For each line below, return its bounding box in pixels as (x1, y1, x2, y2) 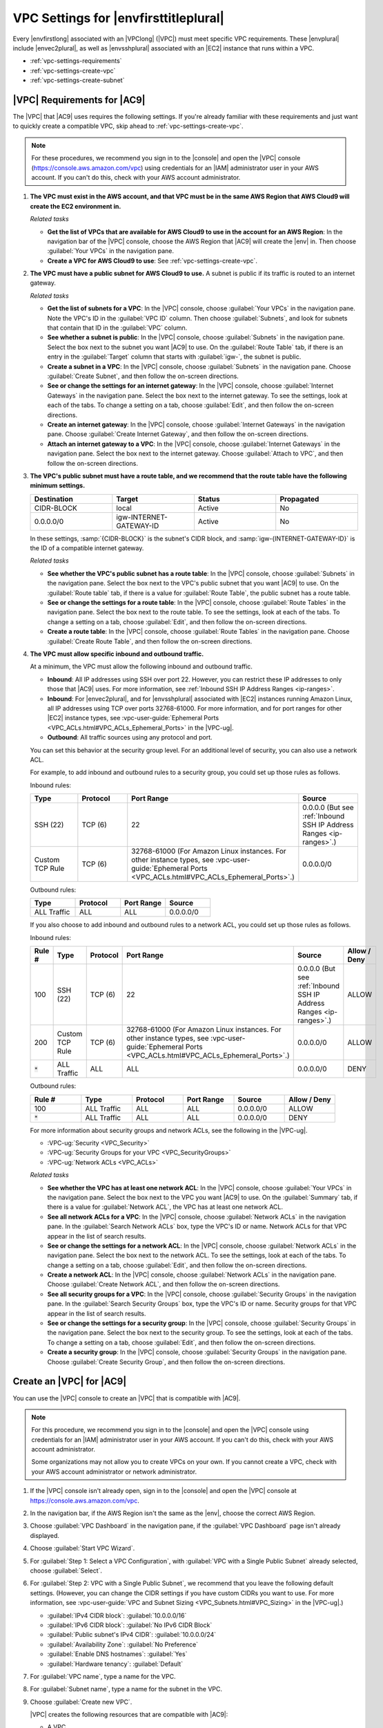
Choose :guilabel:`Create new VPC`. (30, 1698, 132, 1706)
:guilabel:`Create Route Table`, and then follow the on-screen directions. (47, 637, 253, 646)
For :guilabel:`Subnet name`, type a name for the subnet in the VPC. (30, 1685, 222, 1693)
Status (197, 494, 220, 504)
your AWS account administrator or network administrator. (31, 1467, 197, 1476)
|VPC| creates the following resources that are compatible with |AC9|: (30, 1711, 228, 1719)
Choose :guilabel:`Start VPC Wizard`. (30, 1544, 135, 1552)
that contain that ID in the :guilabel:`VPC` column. (47, 323, 188, 332)
